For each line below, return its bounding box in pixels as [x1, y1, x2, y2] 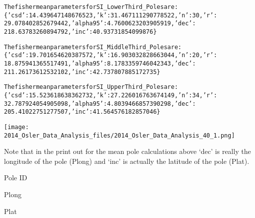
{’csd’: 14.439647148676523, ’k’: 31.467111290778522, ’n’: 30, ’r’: [4, 11, 217, 19]
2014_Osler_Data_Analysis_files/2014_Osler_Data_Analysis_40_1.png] [4, 132, 235, 139]
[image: [4, 123, 29, 131]
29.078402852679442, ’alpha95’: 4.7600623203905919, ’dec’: [4, 20, 196, 27]
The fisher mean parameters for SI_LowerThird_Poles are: [4, 3, 178, 10]
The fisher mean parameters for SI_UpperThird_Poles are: [4, 83, 178, 91]
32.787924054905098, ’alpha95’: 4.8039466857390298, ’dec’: [4, 100, 196, 107]
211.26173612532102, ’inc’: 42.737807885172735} [4, 68, 161, 75]
